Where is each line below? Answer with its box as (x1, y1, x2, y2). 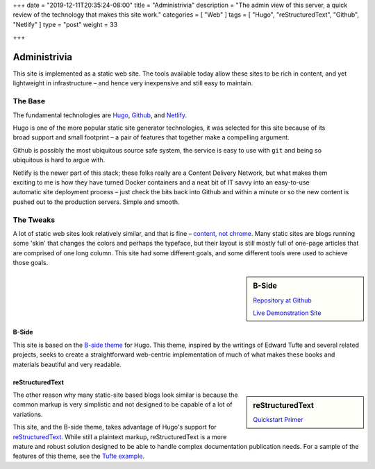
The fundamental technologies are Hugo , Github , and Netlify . (12, 111, 187, 119)
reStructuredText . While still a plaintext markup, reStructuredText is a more (12, 432, 227, 441)
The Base (12, 96, 45, 106)
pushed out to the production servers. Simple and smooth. (12, 198, 180, 206)
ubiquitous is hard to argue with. (12, 156, 106, 164)
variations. (12, 410, 43, 418)
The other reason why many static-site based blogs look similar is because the (12, 391, 239, 399)
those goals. (12, 259, 49, 267)
